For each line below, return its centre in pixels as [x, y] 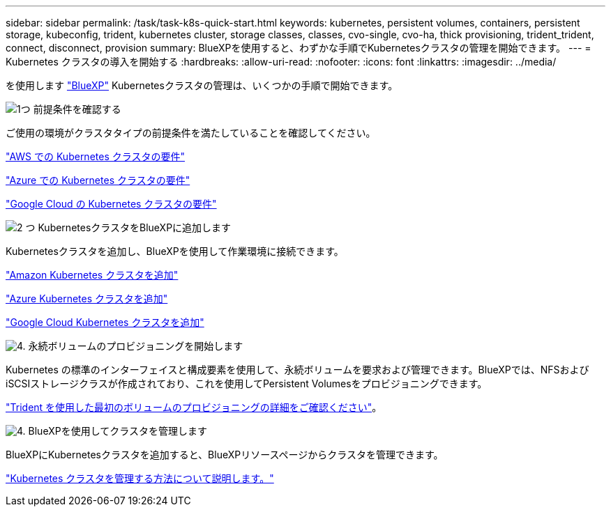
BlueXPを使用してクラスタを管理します [118, 431]
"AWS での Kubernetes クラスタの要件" [95, 156]
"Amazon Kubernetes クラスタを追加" [92, 275]
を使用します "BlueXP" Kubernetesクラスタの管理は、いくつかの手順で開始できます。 [202, 85]
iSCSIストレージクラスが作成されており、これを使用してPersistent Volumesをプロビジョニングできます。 [247, 383]
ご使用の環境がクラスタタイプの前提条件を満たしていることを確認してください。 [191, 133]
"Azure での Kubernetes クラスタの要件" [98, 180]
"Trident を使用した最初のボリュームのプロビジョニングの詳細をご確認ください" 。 [194, 407]
